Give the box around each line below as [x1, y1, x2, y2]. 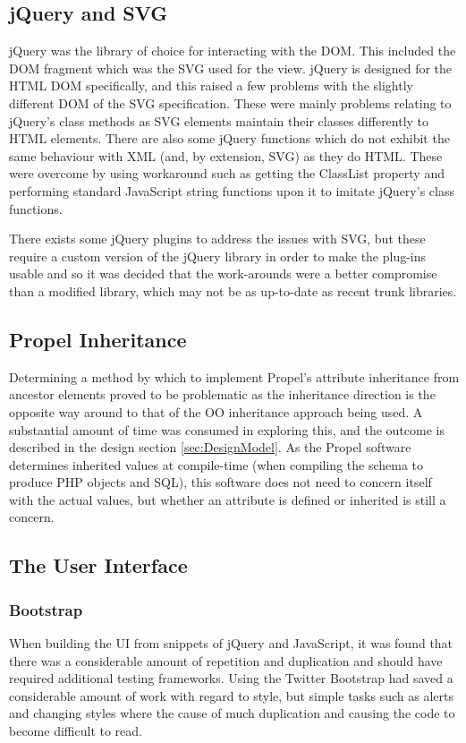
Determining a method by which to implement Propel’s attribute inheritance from [9, 367, 460, 386]
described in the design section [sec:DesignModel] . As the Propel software [9, 438, 411, 457]
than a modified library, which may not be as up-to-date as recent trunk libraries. [9, 281, 457, 300]
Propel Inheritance [9, 325, 187, 353]
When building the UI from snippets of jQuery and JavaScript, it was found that [9, 634, 453, 653]
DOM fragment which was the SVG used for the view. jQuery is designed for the [9, 58, 453, 77]
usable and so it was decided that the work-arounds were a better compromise [9, 264, 437, 283]
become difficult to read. [9, 722, 142, 740]
